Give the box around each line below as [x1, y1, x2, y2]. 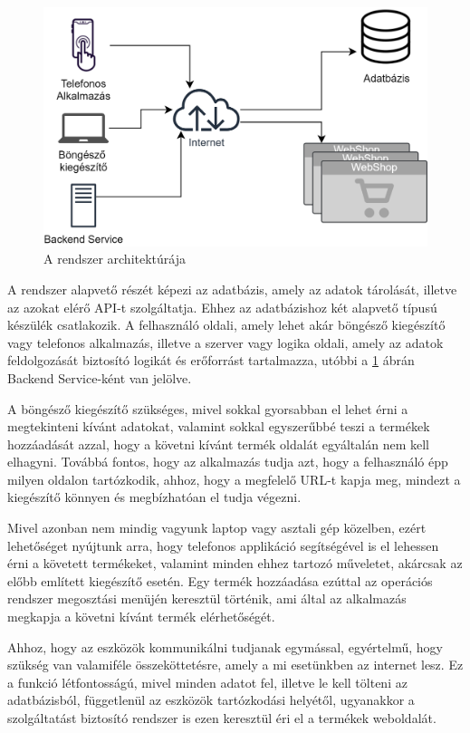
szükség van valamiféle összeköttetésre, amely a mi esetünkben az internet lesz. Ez [7, 655, 464, 674]
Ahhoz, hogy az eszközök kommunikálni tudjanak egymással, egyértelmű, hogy [7, 637, 443, 656]
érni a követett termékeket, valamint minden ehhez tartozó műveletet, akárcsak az [7, 554, 463, 573]
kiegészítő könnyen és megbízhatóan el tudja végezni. [7, 487, 302, 506]
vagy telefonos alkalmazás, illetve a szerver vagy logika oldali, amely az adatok [7, 333, 444, 352]
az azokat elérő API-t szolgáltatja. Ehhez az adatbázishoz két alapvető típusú [7, 297, 437, 316]
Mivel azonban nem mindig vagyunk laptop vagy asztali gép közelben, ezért [7, 518, 427, 537]
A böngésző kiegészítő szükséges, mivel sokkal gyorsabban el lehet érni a [7, 399, 408, 418]
